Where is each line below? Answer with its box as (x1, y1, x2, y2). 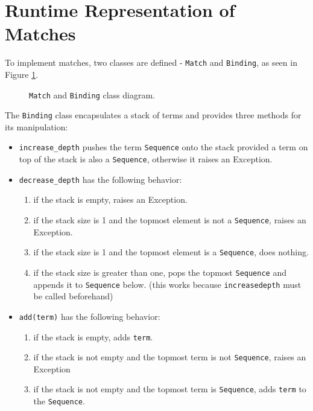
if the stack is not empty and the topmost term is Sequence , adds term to (33, 383, 306, 395)
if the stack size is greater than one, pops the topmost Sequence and (33, 266, 286, 278)
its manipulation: (5, 120, 68, 133)
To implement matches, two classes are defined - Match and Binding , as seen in (5, 56, 297, 69)
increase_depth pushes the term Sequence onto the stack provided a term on (19, 141, 308, 153)
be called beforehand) (33, 290, 113, 302)
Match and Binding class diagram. (29, 88, 156, 101)
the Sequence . (33, 395, 85, 407)
